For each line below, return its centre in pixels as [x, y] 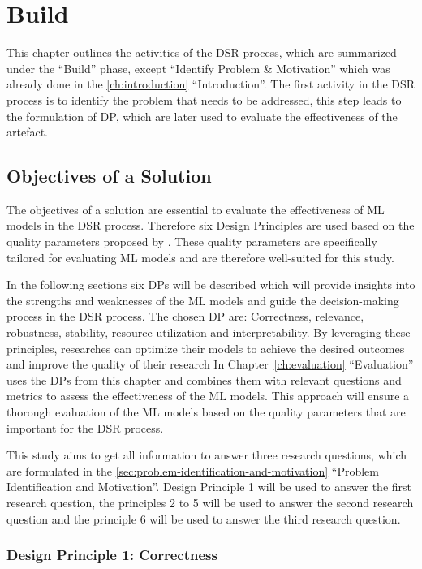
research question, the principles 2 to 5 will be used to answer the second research [210, 502]
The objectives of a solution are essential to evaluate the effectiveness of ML [196, 209]
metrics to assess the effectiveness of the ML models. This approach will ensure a [208, 396]
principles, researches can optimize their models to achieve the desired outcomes [206, 348]
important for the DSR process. [85, 427]
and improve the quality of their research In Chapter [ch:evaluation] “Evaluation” [210, 364]
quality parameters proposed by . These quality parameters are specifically [192, 241]
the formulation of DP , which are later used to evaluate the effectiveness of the [202, 116]
